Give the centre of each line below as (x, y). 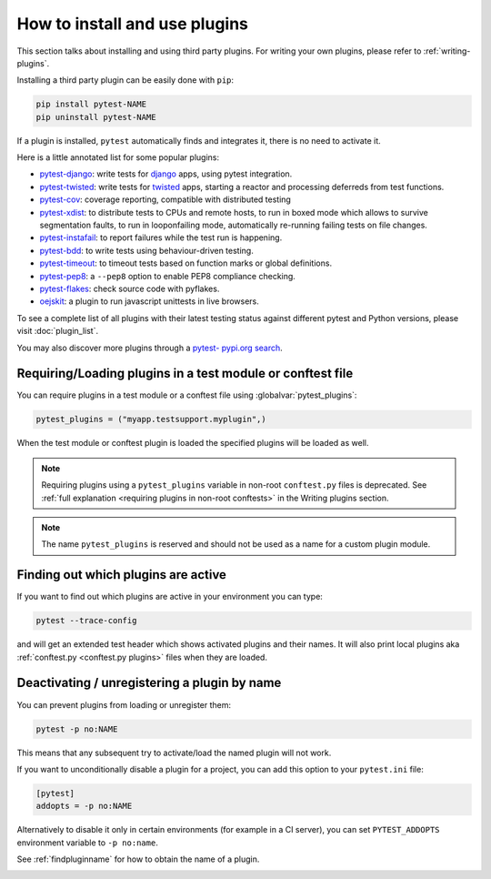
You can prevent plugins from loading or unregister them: (124, 704)
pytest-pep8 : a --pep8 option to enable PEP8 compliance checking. (167, 276)
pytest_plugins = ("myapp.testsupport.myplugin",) (151, 419)
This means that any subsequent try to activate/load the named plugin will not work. (174, 753)
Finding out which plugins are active (122, 575)
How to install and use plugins (133, 24)
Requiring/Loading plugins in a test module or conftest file (185, 374)
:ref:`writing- (447, 51)
